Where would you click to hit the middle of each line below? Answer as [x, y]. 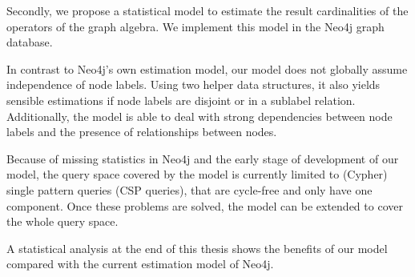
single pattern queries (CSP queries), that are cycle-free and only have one [189, 189]
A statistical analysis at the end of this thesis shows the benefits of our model [197, 248]
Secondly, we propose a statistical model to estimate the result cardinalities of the [207, 10]
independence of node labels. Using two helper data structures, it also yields [193, 84]
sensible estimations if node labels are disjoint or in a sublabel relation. [181, 100]
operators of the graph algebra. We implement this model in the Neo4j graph [195, 26]
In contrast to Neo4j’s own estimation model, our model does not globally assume [207, 68]
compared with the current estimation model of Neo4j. [140, 264]
